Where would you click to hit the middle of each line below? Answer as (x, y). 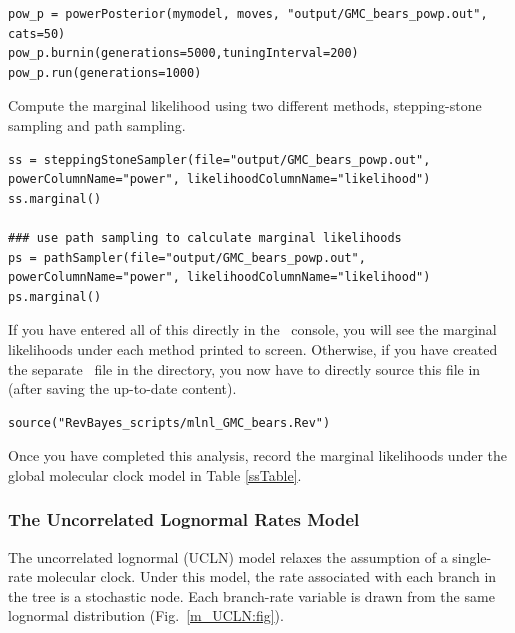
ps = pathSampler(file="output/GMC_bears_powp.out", (187, 257)
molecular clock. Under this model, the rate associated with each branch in (266, 576)
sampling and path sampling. (97, 124)
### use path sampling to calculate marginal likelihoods (205, 237)
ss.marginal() (55, 198)
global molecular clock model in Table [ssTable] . (155, 474)
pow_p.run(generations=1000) (105, 72)
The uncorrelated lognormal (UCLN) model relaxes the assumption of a (228, 556)
